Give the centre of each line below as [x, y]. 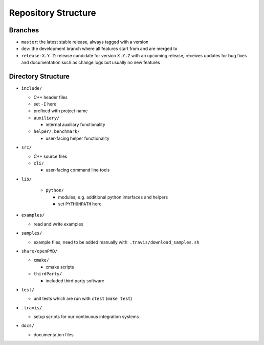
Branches [24, 30]
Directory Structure [39, 77]
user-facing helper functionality [77, 138]
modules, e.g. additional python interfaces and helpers [113, 197]
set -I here [45, 104]
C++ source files [50, 156]
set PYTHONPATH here [80, 204]
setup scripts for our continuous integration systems [86, 317]
